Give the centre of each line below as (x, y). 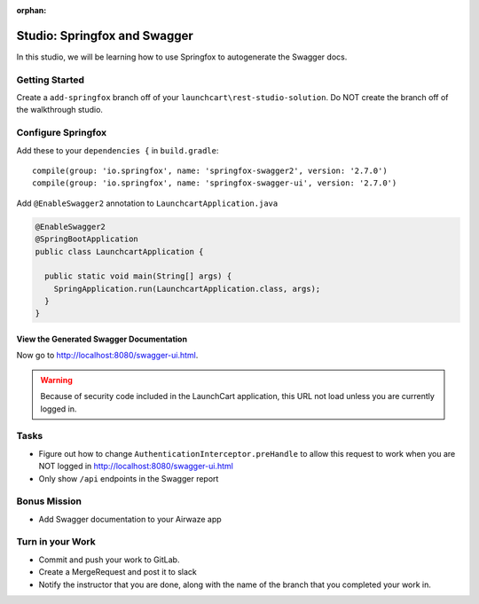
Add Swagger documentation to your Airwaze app (130, 519)
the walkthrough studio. (60, 110)
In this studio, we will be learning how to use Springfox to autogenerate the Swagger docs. (182, 57)
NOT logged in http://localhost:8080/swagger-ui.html (136, 467)
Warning (56, 380)
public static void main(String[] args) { (138, 276)
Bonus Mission (49, 501)
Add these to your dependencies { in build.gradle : (118, 150)
